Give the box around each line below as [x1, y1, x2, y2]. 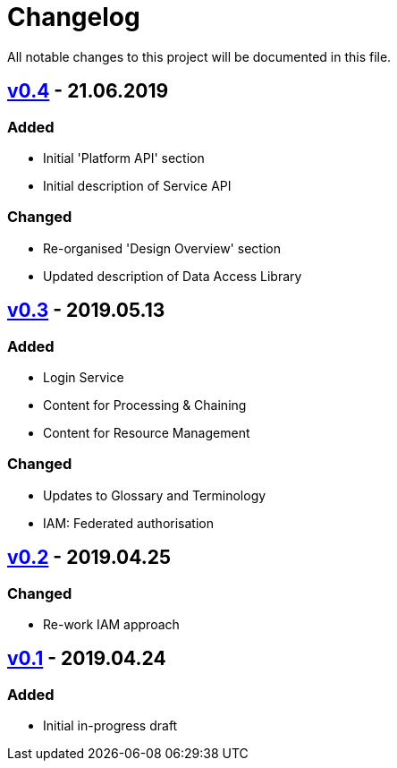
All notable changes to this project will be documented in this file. [7, 48, 392, 64]
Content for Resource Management [43, 424, 250, 440]
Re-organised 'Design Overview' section [43, 240, 281, 256]
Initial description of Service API [43, 177, 232, 193]
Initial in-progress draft [43, 718, 178, 734]
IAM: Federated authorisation [43, 515, 214, 531]
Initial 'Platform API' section [43, 149, 205, 166]
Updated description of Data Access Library [43, 268, 302, 284]
